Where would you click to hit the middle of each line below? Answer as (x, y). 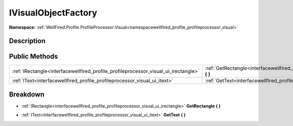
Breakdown (27, 94)
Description (27, 41)
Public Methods (33, 57)
